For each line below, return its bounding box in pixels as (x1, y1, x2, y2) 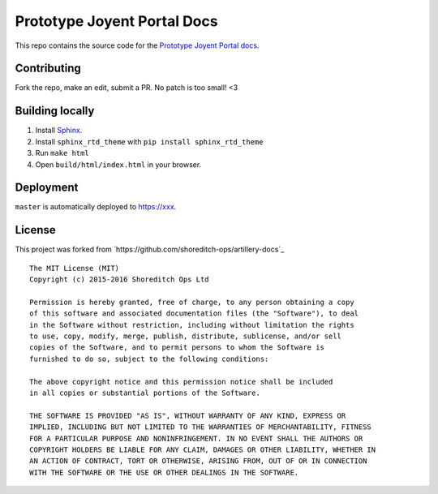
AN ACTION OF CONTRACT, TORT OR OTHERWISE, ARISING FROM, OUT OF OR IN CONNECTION (29, 457, 367, 466)
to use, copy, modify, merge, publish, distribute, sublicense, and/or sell (29, 332, 342, 341)
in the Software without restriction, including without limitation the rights (29, 320, 354, 329)
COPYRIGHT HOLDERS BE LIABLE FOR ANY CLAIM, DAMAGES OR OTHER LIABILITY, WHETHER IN (29, 445, 376, 454)
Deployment (15, 181, 79, 195)
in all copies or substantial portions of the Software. (29, 389, 261, 397)
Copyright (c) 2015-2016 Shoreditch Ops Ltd (29, 275, 210, 284)
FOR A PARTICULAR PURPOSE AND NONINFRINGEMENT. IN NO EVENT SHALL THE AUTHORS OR (29, 434, 363, 443)
